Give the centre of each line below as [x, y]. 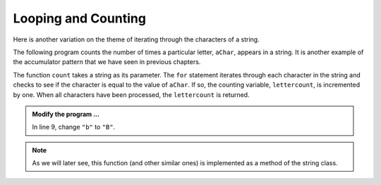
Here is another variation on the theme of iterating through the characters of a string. [137, 39]
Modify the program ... [66, 114]
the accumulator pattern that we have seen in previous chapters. [107, 62]
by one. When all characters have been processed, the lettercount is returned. [131, 94]
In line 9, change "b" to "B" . [74, 127]
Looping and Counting [79, 18]
